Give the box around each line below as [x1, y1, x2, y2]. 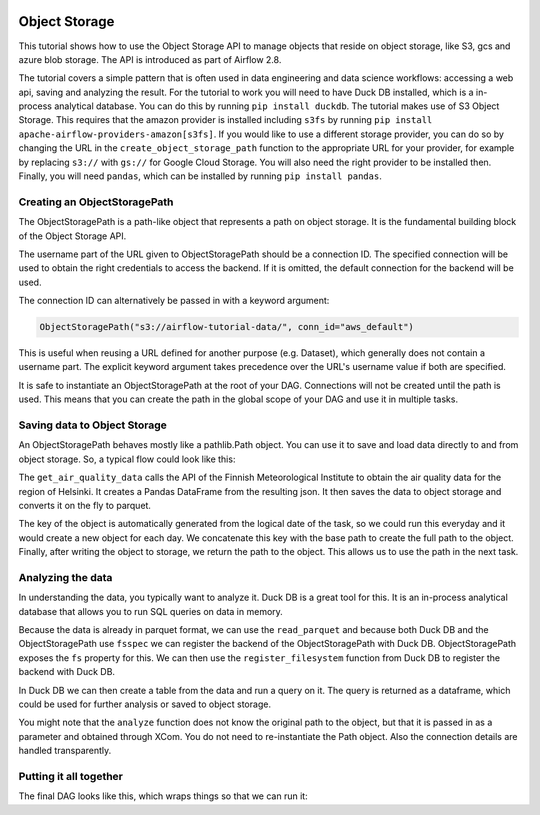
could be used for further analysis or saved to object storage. [18, 698, 272, 710]
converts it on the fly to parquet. [18, 499, 152, 511]
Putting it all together [18, 769, 124, 783]
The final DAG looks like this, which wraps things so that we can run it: [18, 790, 309, 802]
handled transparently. [18, 745, 112, 757]
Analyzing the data [18, 570, 113, 584]
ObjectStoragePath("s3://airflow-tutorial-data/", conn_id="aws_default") [39, 321, 415, 333]
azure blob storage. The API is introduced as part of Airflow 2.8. [18, 53, 282, 65]
